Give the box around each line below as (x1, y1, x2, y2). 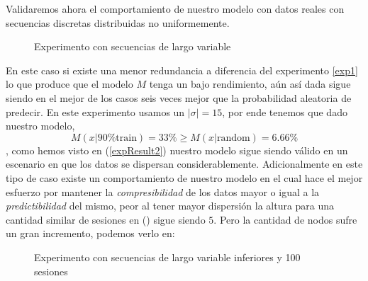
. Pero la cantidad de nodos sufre (213, 212, 357, 226)
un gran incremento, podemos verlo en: (6, 226, 175, 241)
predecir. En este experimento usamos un (6, 104, 185, 119)
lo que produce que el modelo (6, 76, 133, 91)
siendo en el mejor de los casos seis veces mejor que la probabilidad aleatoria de (6, 90, 352, 105)
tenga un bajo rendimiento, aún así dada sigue (149, 76, 351, 91)
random (216, 132, 250, 143)
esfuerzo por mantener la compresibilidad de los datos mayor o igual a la (6, 184, 320, 199)
